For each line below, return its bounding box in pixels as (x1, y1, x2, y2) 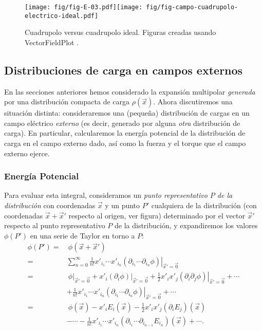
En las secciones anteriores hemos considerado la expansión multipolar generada (4, 86, 255, 97)
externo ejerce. (4, 148, 50, 158)
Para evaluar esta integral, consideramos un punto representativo (4, 190, 208, 200)
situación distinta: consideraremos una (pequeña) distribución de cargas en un (4, 107, 250, 118)
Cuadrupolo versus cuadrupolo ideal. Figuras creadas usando (25, 27, 216, 38)
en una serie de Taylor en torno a (30, 230, 135, 241)
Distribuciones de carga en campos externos (4, 62, 243, 78)
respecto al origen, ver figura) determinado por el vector (68, 210, 245, 220)
